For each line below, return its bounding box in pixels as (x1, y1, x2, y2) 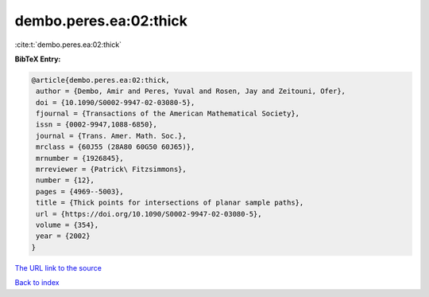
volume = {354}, (36, 221, 99, 229)
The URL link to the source (14, 263, 102, 272)
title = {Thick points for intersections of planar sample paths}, (36, 198, 304, 207)
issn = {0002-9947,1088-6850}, (36, 120, 158, 129)
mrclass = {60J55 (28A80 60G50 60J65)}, (36, 143, 195, 151)
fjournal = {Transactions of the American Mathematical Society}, (36, 109, 300, 119)
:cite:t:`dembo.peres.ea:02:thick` (14, 40, 122, 49)
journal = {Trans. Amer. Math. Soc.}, (36, 131, 187, 140)
